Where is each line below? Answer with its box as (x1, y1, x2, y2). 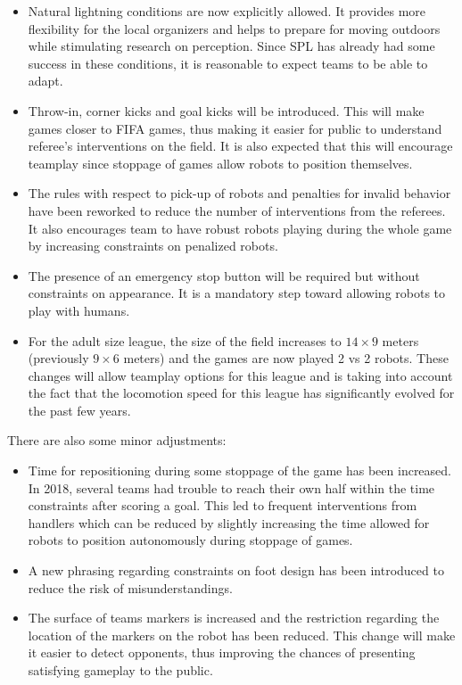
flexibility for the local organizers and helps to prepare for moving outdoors (28, 19, 441, 37)
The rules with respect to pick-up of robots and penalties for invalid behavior (28, 184, 451, 202)
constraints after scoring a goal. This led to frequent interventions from (28, 496, 417, 515)
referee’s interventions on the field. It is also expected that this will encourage (28, 136, 453, 155)
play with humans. (28, 301, 130, 319)
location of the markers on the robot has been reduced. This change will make (28, 625, 456, 644)
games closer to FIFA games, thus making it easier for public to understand (28, 119, 442, 137)
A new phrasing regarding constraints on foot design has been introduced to (28, 561, 444, 580)
